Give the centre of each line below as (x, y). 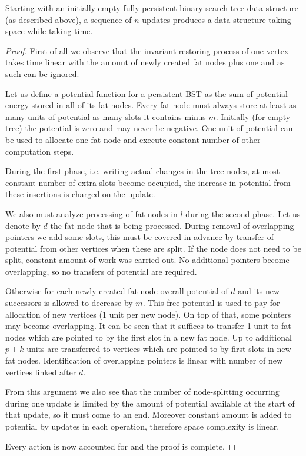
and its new (259, 291)
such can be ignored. (42, 73)
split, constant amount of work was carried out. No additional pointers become (147, 260)
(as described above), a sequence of (69, 19)
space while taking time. (49, 31)
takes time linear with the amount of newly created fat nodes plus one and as (145, 62)
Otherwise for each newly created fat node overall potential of (117, 291)
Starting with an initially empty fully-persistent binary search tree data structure (152, 8)
